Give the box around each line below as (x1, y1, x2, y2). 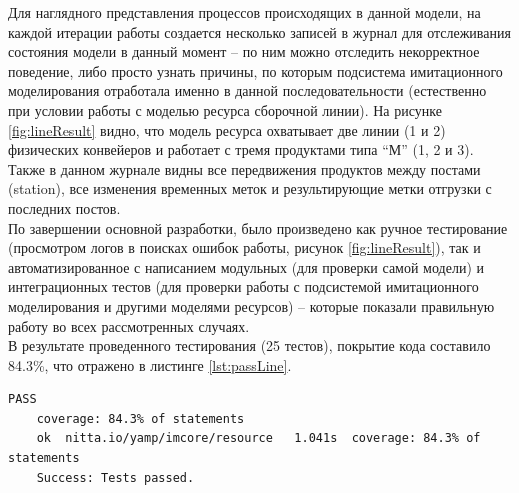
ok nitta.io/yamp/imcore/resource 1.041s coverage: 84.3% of (36, 431, 481, 446)
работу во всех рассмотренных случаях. (8, 315, 250, 336)
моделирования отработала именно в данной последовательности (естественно (8, 80, 487, 101)
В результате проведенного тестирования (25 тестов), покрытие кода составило (8, 335, 491, 356)
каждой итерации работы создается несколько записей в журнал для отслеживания (8, 21, 511, 42)
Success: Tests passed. (36, 470, 195, 485)
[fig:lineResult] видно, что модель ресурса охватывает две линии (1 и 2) (8, 119, 446, 140)
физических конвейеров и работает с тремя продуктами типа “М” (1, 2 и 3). (8, 139, 474, 160)
